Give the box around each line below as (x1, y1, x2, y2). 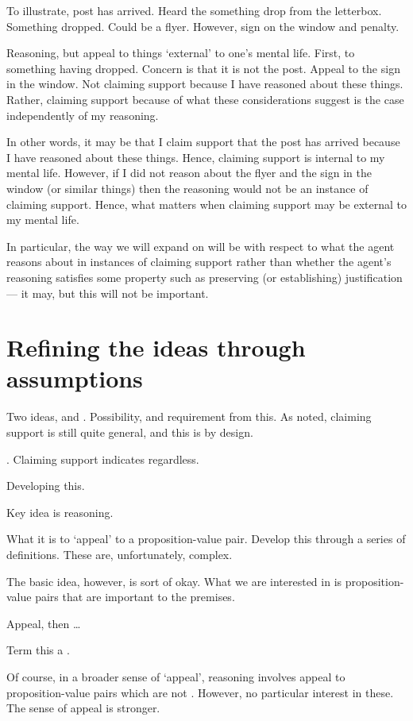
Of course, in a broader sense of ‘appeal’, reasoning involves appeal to (6, 668, 345, 684)
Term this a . (6, 642, 70, 658)
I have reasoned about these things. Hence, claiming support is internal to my (6, 148, 385, 165)
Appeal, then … (6, 615, 81, 631)
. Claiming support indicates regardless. (6, 450, 199, 467)
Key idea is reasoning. (6, 503, 114, 520)
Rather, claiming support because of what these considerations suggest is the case (6, 91, 404, 107)
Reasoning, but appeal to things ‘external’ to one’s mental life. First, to (6, 44, 355, 61)
